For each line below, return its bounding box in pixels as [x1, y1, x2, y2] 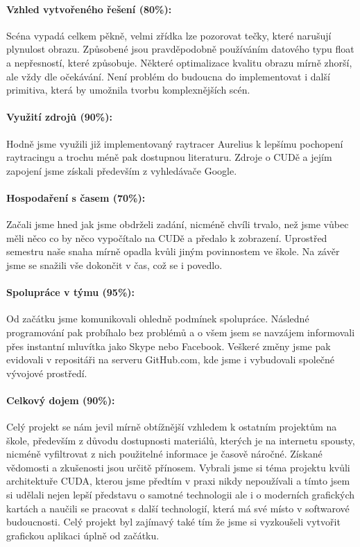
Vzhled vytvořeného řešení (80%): [6, 1, 172, 16]
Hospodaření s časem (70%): [6, 190, 146, 205]
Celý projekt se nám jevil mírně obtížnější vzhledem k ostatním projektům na [6, 419, 337, 434]
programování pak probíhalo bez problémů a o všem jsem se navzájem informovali [6, 324, 355, 339]
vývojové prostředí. [6, 365, 87, 380]
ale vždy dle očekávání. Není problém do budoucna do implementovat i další [6, 69, 330, 83]
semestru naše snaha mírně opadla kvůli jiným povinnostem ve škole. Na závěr [6, 244, 340, 259]
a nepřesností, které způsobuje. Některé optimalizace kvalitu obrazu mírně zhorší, [6, 55, 352, 69]
